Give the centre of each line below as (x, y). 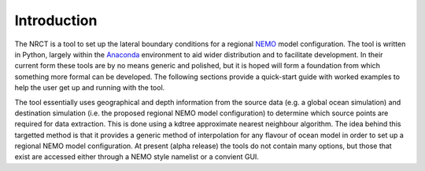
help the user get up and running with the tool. (90, 88)
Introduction (56, 20)
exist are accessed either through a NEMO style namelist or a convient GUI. (137, 157)
